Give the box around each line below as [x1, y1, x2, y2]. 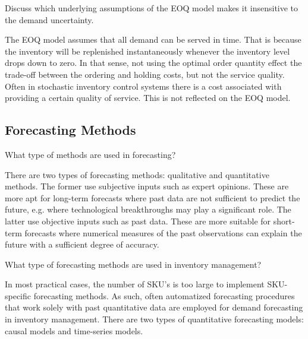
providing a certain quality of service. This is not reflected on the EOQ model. [5, 91, 291, 104]
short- [273, 214, 295, 227]
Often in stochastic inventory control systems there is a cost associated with [5, 80, 282, 92]
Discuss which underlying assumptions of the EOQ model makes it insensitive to [5, 2, 298, 14]
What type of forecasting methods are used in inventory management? [5, 258, 262, 270]
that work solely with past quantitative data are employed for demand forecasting [5, 301, 303, 313]
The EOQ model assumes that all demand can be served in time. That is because [5, 33, 301, 46]
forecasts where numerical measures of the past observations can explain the [24, 226, 302, 239]
